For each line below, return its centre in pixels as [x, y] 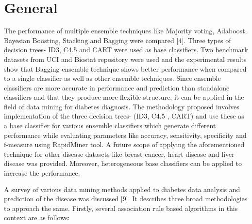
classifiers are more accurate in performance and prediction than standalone [117, 87]
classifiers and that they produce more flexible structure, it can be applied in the [124, 97]
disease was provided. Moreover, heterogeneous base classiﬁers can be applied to [123, 163]
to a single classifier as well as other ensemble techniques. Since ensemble [112, 78]
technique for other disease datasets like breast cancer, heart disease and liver [119, 154]
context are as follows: [37, 217]
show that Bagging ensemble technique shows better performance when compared [125, 68]
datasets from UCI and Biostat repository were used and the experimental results [125, 59]
